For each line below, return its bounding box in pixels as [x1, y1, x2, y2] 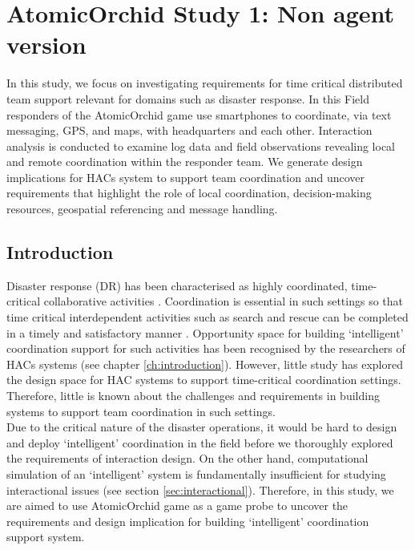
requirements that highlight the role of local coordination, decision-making [6, 184, 372, 201]
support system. [6, 528, 85, 545]
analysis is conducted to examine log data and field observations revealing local [6, 137, 396, 154]
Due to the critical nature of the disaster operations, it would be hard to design [6, 419, 397, 435]
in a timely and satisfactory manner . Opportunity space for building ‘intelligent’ [6, 324, 404, 341]
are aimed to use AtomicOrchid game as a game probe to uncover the [6, 497, 349, 514]
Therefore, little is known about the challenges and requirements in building [6, 387, 380, 404]
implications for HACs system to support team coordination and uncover [6, 168, 365, 185]
